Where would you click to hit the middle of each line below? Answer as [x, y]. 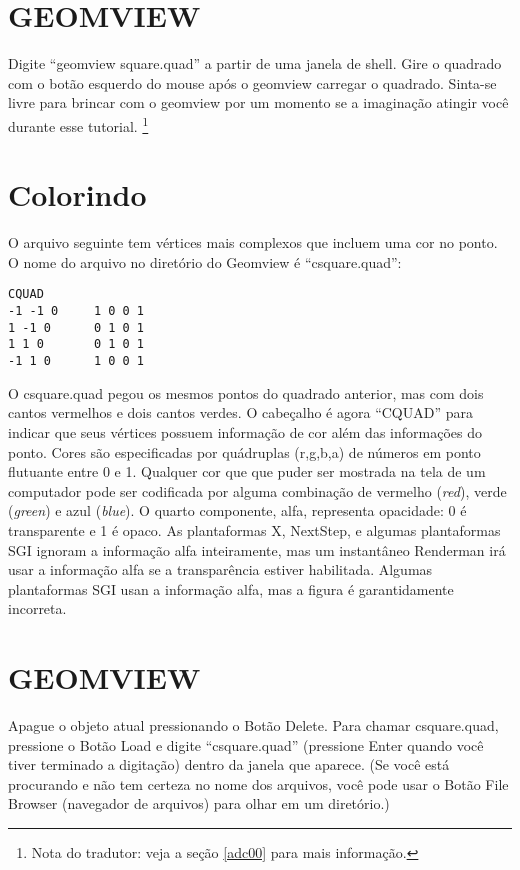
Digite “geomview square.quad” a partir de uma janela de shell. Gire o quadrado [255, 63]
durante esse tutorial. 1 [78, 124]
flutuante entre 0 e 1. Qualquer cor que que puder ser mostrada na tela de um [247, 471]
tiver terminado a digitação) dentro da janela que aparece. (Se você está [229, 764]
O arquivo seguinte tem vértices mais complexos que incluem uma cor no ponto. [253, 242]
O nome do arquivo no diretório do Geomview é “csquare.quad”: [205, 261]
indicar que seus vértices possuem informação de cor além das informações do [245, 431]
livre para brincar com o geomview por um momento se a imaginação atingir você [258, 102]
